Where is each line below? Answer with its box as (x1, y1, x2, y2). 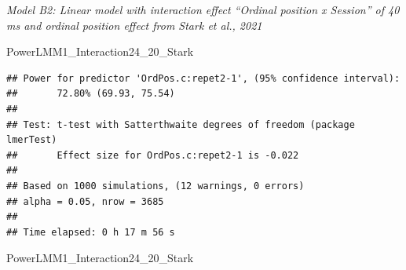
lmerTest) (6, 134, 57, 146)
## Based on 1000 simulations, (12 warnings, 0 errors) (6, 180, 305, 192)
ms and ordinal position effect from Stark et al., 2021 (6, 16, 262, 33)
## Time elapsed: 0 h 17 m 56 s (6, 226, 175, 238)
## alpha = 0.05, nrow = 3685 (6, 195, 164, 207)
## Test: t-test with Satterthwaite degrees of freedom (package (6, 119, 355, 130)
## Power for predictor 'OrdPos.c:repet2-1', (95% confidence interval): (6, 72, 401, 84)
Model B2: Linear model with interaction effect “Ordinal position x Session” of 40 (6, 2, 400, 17)
